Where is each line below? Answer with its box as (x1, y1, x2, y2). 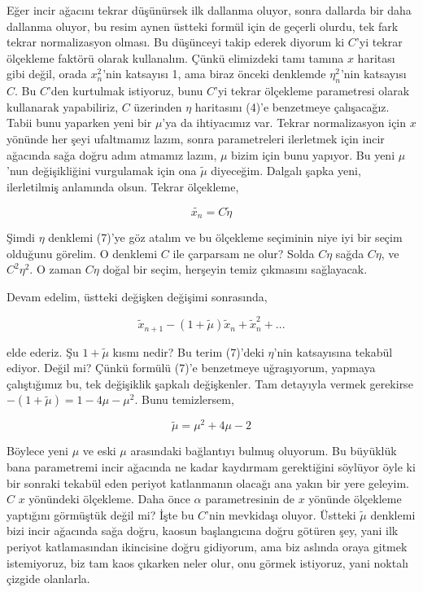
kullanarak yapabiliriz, (7, 98, 119, 115)
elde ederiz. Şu (7, 343, 79, 360)
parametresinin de (205, 490, 295, 507)
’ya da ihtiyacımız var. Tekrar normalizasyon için (162, 114, 407, 131)
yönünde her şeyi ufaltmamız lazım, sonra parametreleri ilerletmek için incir (7, 129, 385, 147)
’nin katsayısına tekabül (273, 343, 393, 360)
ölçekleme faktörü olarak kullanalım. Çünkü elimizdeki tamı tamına (7, 49, 344, 66)
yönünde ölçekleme (308, 490, 402, 507)
